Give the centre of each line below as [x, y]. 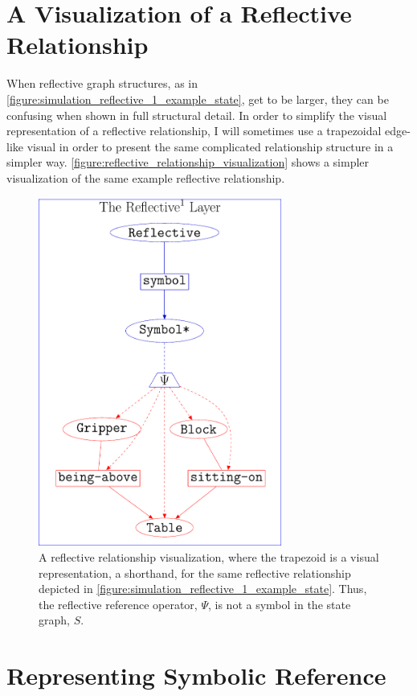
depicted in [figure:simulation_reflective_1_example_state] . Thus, [203, 589]
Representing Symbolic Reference [196, 675]
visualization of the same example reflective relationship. [146, 177]
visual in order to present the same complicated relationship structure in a [210, 146]
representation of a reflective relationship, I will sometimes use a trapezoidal [194, 131]
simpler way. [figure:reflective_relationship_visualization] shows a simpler [188, 162]
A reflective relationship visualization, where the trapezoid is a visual [209, 557]
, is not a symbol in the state [279, 604]
